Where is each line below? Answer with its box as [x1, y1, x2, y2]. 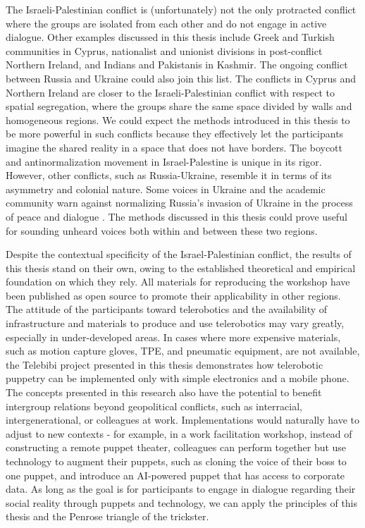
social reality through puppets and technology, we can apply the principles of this [6, 495, 358, 510]
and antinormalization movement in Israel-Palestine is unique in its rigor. [6, 154, 322, 168]
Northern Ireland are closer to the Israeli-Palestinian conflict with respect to [6, 85, 335, 99]
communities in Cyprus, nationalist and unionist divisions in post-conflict [6, 43, 323, 58]
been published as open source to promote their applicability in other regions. [6, 288, 341, 302]
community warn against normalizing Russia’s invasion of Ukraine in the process [6, 195, 353, 210]
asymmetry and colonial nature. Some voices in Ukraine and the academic [6, 181, 326, 196]
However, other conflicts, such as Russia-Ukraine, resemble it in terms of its [6, 168, 332, 183]
